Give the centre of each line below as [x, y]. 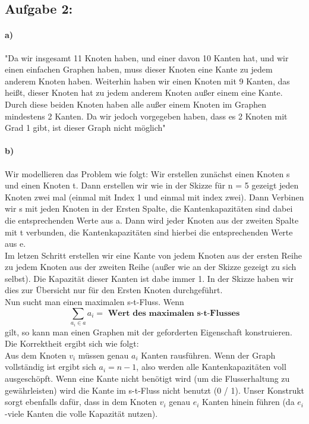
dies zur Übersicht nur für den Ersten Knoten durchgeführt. [114, 290]
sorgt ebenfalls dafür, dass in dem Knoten [81, 402]
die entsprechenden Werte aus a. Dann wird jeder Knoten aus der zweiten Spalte [152, 220]
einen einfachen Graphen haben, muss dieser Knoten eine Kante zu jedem [139, 69]
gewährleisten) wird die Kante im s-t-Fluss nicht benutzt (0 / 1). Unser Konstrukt [155, 390]
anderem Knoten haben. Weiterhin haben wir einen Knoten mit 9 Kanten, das [147, 81]
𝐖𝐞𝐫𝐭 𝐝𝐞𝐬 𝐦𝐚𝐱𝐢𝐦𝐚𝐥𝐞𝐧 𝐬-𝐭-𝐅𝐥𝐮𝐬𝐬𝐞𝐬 [174, 313]
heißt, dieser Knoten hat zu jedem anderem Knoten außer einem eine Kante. [144, 92]
